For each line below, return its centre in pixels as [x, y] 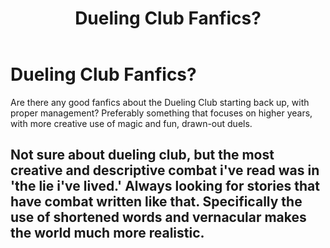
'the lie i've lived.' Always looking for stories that [165, 186]
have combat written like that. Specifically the [156, 202]
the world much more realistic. [107, 233]
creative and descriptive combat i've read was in [165, 170]
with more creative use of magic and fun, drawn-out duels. [131, 123]
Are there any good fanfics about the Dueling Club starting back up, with [160, 102]
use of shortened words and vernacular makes [158, 217]
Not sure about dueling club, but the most [142, 155]
